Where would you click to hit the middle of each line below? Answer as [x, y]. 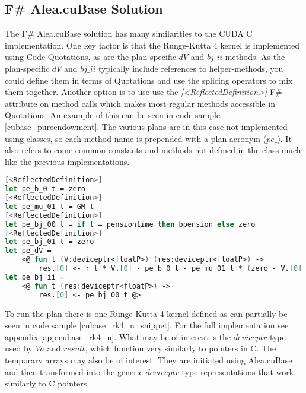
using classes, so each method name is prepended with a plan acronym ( [136, 138]
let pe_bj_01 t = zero [50, 242]
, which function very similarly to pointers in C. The [181, 348]
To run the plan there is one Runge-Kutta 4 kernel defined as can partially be [146, 313]
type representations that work [238, 371]
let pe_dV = [28, 251]
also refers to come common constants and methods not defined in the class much [153, 150]
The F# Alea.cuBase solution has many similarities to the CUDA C [129, 34]
